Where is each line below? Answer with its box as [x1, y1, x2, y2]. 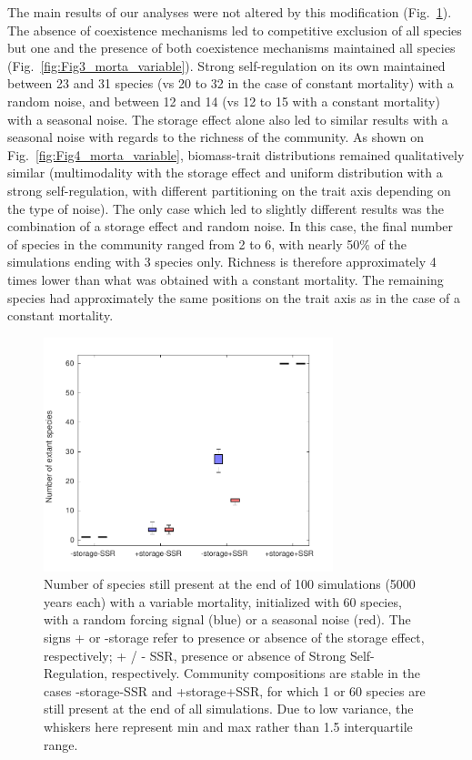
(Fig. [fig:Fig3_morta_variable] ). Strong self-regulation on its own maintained [7, 56, 446, 75]
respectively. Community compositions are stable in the [111, 664, 420, 683]
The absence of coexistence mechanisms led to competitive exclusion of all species [7, 20, 462, 39]
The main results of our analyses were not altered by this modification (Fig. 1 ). [7, 3, 452, 21]
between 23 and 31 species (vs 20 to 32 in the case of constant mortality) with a [7, 74, 454, 93]
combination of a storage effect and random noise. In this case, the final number [7, 217, 454, 236]
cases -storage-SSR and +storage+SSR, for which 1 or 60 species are [44, 681, 426, 700]
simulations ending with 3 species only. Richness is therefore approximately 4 [7, 252, 437, 271]
